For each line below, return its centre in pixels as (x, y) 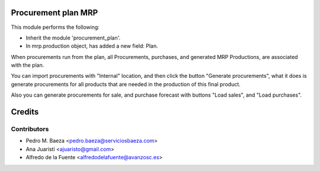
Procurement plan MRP (55, 13)
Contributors (30, 129)
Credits (25, 112)
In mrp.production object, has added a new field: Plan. (92, 46)
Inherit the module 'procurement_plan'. (73, 38)
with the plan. (28, 65)
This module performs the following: (55, 27)
